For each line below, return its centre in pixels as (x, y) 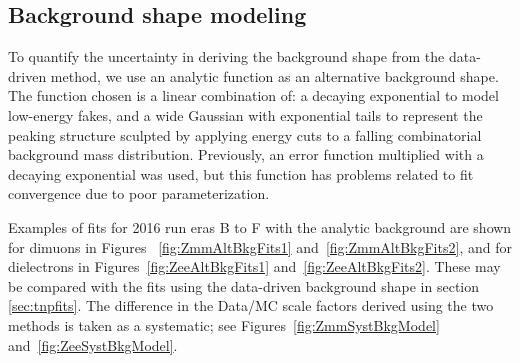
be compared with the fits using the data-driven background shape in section (244, 285)
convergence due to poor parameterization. (139, 193)
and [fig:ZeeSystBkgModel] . (93, 344)
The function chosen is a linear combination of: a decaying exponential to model (253, 95)
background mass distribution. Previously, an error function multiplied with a (246, 154)
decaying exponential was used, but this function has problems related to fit (241, 173)
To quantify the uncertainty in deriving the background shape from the (226, 56)
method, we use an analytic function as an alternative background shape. (274, 75)
